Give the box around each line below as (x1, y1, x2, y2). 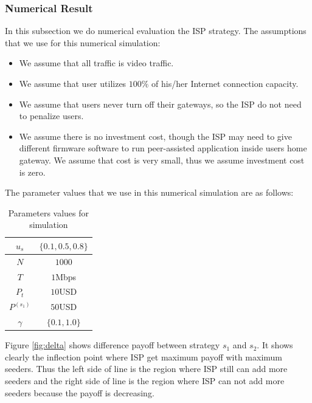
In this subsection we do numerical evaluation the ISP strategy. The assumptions (5, 24, 307, 37)
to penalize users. (19, 109, 84, 122)
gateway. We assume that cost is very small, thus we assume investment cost (19, 153, 305, 166)
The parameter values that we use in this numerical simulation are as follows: (5, 186, 294, 199)
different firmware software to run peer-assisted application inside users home (19, 142, 307, 154)
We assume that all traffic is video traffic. (19, 57, 174, 69)
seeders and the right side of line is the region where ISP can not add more (5, 374, 285, 387)
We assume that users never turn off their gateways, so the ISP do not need (19, 97, 302, 110)
